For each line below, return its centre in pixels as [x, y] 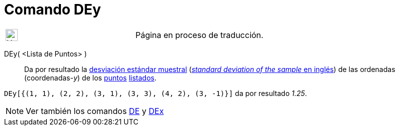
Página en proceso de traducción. [199, 35]
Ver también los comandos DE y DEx [95, 111]
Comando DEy [53, 9]
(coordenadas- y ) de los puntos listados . [90, 77]
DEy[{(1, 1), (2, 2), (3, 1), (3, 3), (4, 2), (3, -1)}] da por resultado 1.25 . [156, 93]
